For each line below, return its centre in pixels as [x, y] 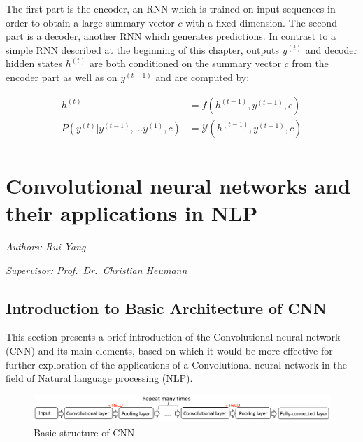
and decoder [332, 49]
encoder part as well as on [62, 77]
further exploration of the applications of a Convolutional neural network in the [177, 364]
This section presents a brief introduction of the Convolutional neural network [173, 337]
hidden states [34, 63]
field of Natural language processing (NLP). [99, 378]
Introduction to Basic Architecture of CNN [166, 307]
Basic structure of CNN [84, 432]
